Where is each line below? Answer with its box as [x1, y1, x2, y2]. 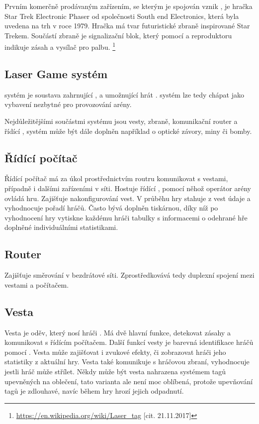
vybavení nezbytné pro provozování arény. [4, 99, 132, 109]
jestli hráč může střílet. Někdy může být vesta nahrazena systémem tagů [4, 366, 226, 376]
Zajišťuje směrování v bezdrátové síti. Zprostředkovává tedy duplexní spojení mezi [4, 270, 255, 280]
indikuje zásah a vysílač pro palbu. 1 [4, 40, 116, 52]
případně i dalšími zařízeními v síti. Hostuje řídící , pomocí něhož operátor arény [4, 183, 251, 193]
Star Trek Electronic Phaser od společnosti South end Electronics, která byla [4, 10, 239, 21]
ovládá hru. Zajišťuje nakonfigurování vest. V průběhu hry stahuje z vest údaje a [4, 193, 251, 203]
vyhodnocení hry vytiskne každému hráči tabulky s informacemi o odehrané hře [4, 212, 248, 222]
